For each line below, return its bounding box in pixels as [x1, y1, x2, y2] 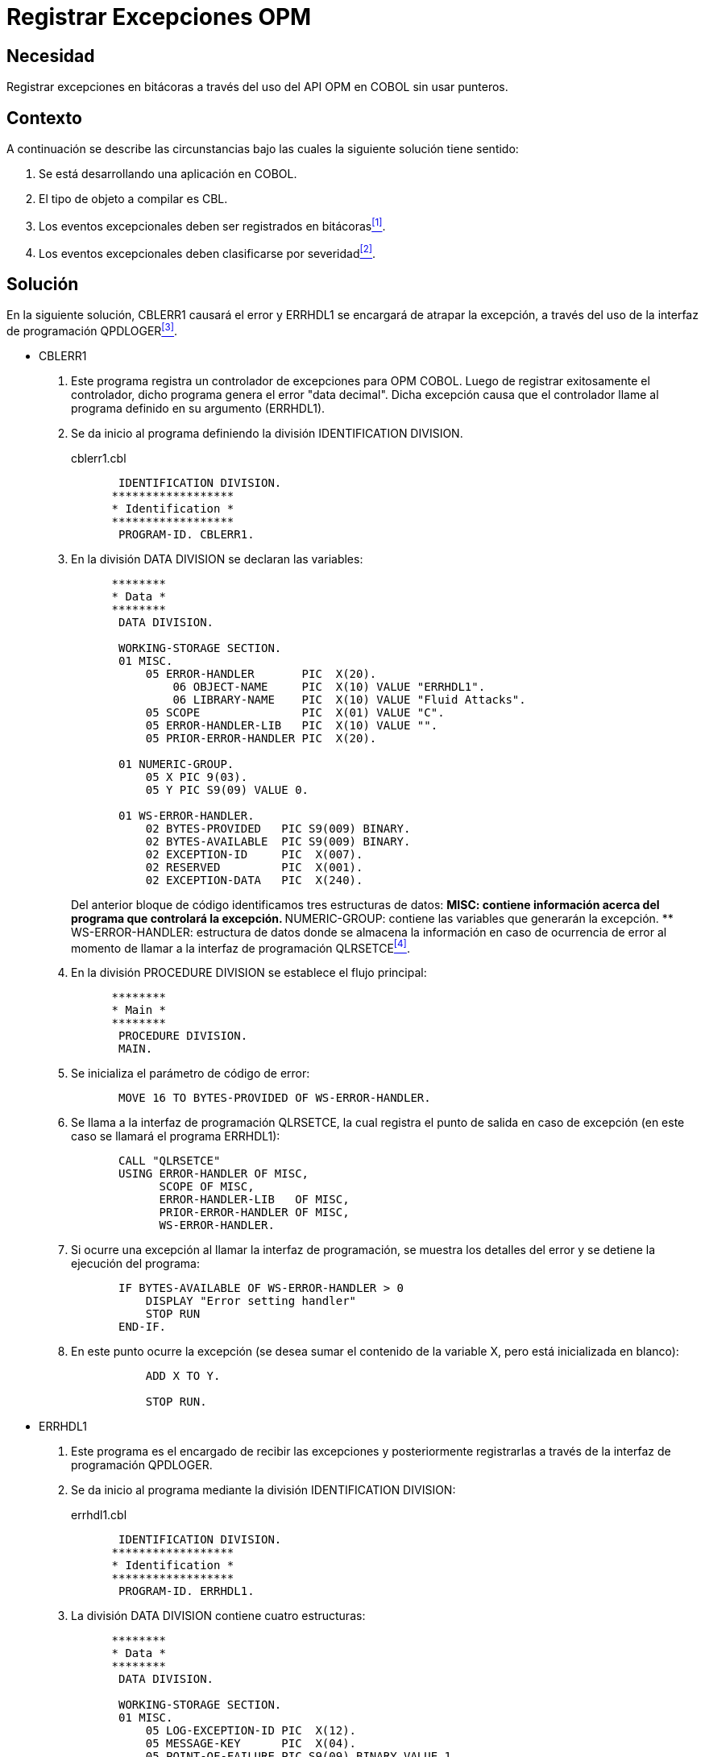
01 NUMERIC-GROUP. [118, 757, 234, 771]
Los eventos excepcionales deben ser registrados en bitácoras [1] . [39, 217, 386, 233]
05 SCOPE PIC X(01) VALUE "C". [145, 705, 445, 719]
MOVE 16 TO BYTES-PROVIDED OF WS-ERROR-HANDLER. [118, 1091, 431, 1105]
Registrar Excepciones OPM [6, 3, 312, 31]
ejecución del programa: [71, 1256, 200, 1271]
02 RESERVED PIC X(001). [145, 860, 363, 874]
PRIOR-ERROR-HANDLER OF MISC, [159, 1206, 350, 1219]
